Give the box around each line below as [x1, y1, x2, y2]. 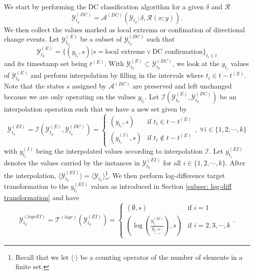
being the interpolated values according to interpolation [36, 146, 203, 156]
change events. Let [4, 34, 60, 44]
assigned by [72, 81, 106, 91]
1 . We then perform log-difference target [105, 169, 225, 180]
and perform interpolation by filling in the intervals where [30, 70, 204, 80]
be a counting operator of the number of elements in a [80, 251, 243, 262]
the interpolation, [4, 170, 56, 180]
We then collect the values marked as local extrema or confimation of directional [4, 24, 245, 34]
